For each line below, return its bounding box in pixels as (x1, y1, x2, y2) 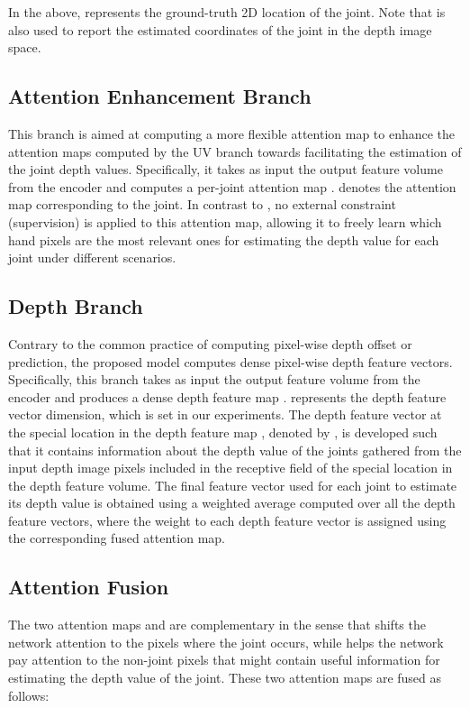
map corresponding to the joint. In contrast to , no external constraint (8, 195, 396, 214)
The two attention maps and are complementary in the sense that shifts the (8, 615, 426, 634)
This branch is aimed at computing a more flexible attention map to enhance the (8, 124, 456, 143)
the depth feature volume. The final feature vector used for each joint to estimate (8, 475, 457, 494)
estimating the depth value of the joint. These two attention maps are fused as (8, 668, 442, 687)
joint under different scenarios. (8, 248, 176, 267)
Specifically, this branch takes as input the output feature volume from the (8, 370, 420, 389)
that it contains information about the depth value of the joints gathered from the (8, 440, 462, 459)
